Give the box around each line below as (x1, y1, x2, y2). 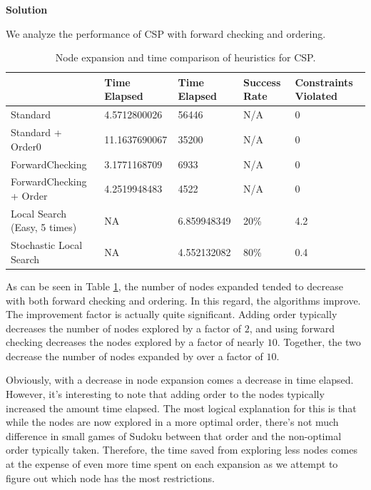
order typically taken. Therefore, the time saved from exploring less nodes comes (6, 442, 357, 457)
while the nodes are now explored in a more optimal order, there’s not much (6, 414, 339, 429)
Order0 (11, 138, 41, 153)
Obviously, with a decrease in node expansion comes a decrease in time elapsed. (6, 372, 354, 387)
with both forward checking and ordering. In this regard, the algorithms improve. (6, 292, 361, 307)
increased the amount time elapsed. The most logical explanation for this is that (6, 400, 357, 415)
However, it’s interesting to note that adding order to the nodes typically (6, 387, 325, 402)
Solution (6, 2, 48, 16)
